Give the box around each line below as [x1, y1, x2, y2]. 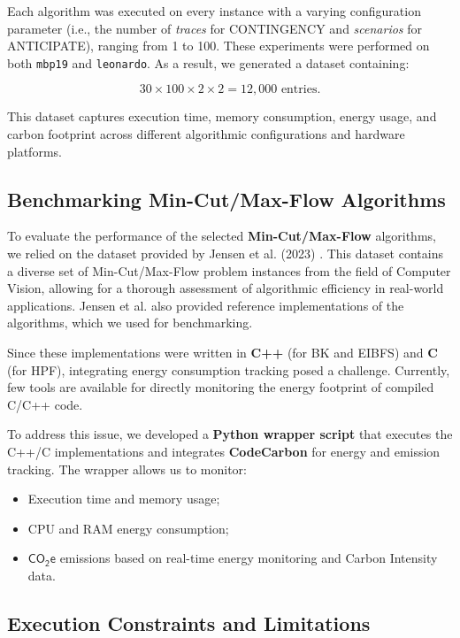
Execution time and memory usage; [27, 489, 220, 508]
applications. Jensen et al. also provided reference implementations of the [7, 296, 404, 314]
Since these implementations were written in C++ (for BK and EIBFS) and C [7, 342, 438, 361]
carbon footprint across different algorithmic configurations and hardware [7, 125, 405, 143]
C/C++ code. [7, 395, 83, 413]
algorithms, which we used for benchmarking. [7, 313, 253, 332]
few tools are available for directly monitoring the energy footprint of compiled [7, 378, 434, 396]
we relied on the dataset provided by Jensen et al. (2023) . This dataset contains [7, 244, 443, 263]
